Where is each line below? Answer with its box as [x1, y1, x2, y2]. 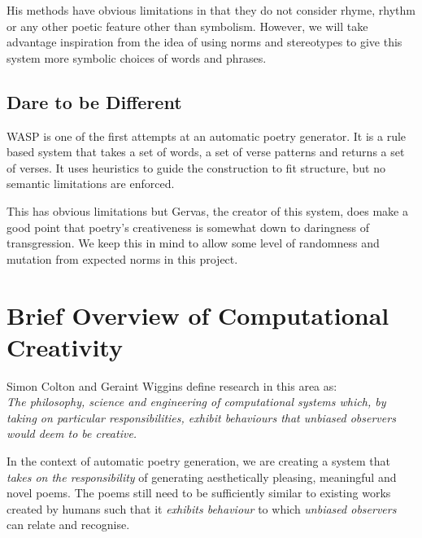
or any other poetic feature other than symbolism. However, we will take [7, 17, 368, 34]
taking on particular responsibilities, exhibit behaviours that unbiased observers [7, 409, 396, 426]
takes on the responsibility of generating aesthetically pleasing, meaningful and [7, 468, 397, 485]
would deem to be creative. [7, 425, 137, 442]
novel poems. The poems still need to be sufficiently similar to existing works [7, 484, 391, 501]
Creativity [7, 330, 123, 363]
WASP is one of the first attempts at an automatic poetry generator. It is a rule [7, 127, 407, 144]
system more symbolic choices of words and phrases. [7, 49, 267, 66]
